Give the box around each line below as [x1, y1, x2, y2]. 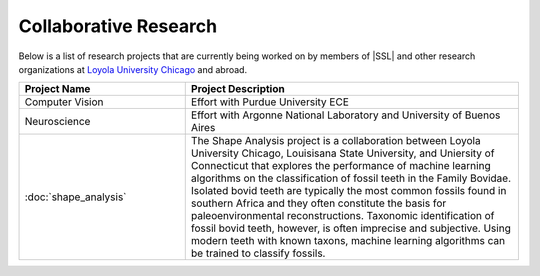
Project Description [190, 82, 285, 96]
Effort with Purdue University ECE [190, 95, 349, 109]
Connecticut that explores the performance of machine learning [190, 159, 491, 173]
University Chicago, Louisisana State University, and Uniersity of [190, 146, 495, 160]
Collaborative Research [18, 15, 218, 37]
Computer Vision [24, 95, 104, 109]
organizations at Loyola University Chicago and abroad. [18, 63, 248, 75]
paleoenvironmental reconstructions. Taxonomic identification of [190, 209, 495, 223]
